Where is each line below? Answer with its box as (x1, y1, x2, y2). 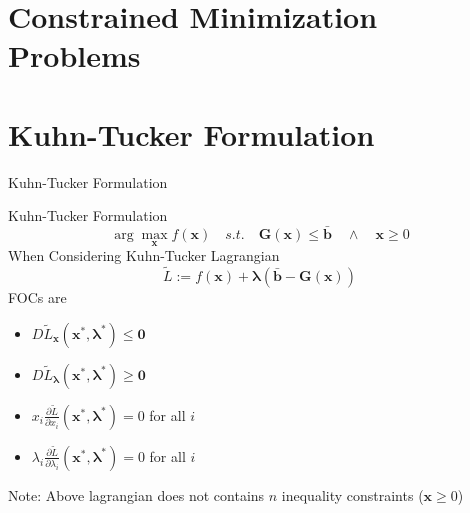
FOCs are (8, 287, 67, 308)
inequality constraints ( (281, 484, 424, 505)
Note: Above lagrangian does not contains (8, 484, 265, 505)
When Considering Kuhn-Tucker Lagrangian (8, 245, 280, 266)
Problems (8, 35, 141, 76)
